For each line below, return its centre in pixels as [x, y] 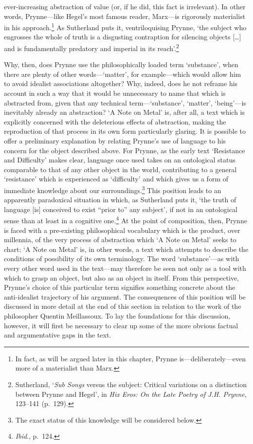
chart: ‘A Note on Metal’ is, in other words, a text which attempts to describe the [126, 249]
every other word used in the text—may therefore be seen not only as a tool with [125, 268]
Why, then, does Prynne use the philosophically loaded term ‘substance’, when [121, 64]
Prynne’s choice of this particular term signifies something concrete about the [120, 287]
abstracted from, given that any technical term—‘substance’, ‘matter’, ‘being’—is [125, 102]
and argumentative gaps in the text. [58, 335]
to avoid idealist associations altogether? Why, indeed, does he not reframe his [121, 83]
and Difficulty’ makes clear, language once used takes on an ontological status [120, 160]
